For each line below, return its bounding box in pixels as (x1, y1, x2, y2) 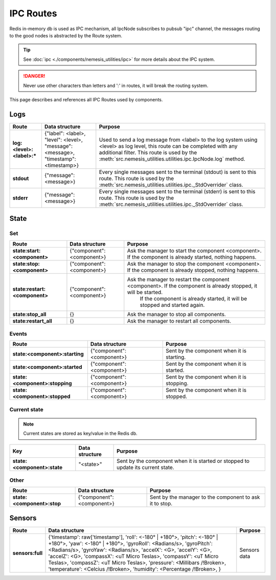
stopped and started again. (140, 301, 205, 308)
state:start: (12, 247, 41, 254)
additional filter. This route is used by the (99, 149, 197, 156)
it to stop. (150, 500, 173, 507)
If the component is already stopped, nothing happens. (127, 266, 260, 274)
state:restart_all (12, 317, 52, 324)
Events (9, 330, 28, 337)
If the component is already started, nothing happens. (127, 253, 257, 260)
